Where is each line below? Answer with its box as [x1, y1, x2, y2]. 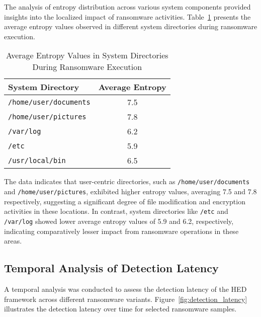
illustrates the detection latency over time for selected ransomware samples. [4, 303, 237, 314]
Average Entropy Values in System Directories [6, 49, 168, 61]
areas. [4, 235, 22, 246]
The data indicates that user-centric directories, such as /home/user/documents [4, 176, 250, 187]
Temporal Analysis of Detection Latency [4, 260, 219, 276]
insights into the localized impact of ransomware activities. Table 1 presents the [4, 11, 251, 22]
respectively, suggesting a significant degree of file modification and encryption [4, 196, 245, 206]
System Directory [8, 81, 79, 93]
